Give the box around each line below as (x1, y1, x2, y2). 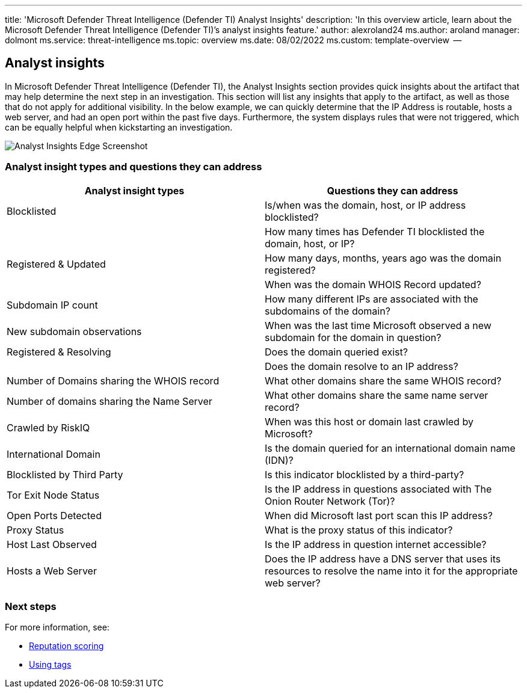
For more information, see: (5, 622, 109, 633)
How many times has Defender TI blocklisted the (265, 225, 485, 238)
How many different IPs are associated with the (265, 292, 478, 305)
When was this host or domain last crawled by (265, 415, 473, 428)
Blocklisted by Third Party (7, 468, 123, 481)
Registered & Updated (7, 257, 106, 270)
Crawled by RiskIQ (7, 421, 90, 434)
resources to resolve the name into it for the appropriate (265, 564, 518, 577)
